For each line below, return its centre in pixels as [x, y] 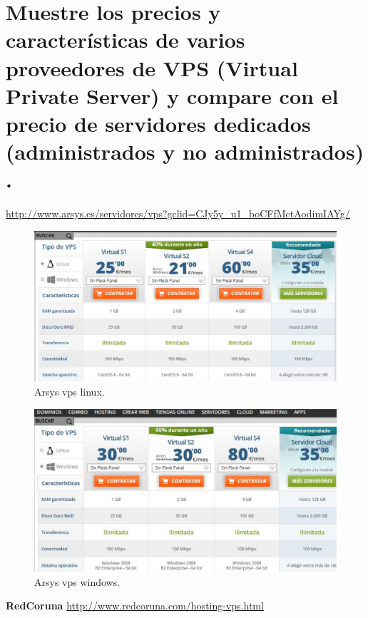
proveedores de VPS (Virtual [152, 67]
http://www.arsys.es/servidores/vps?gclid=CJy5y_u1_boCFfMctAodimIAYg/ [178, 213]
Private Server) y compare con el [172, 95]
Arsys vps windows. [77, 581]
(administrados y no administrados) [185, 151]
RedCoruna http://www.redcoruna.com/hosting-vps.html [135, 606]
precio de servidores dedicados [158, 123]
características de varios [126, 40]
